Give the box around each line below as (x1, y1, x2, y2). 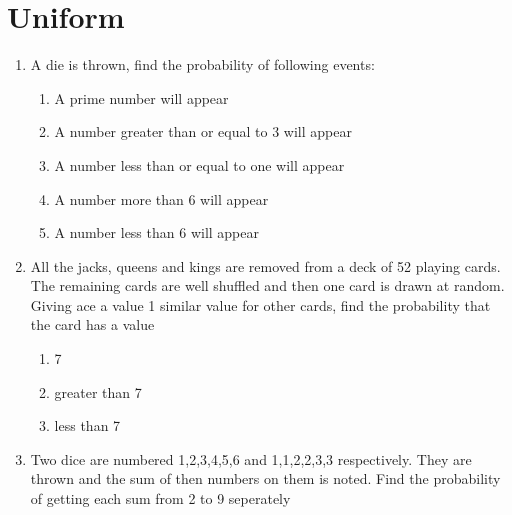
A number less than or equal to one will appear (54, 154, 345, 175)
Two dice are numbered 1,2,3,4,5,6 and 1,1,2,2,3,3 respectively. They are (30, 448, 472, 469)
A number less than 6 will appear (54, 222, 259, 243)
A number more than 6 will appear (54, 188, 269, 209)
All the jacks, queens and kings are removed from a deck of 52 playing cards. (30, 255, 501, 276)
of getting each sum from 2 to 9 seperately (30, 488, 291, 509)
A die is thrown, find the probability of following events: (30, 54, 375, 75)
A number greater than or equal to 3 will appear (54, 121, 352, 142)
